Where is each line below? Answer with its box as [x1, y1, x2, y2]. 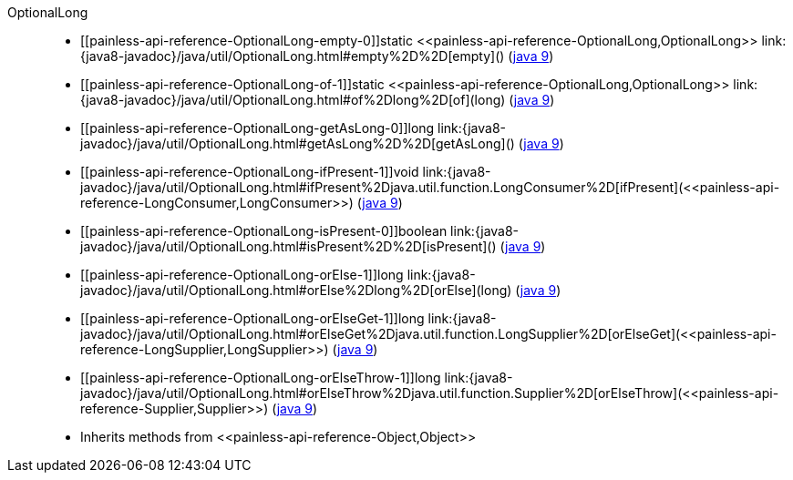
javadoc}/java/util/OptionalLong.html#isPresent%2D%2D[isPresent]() [80, 239, 497, 254]
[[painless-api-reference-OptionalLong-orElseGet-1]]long [80, 311, 425, 326]
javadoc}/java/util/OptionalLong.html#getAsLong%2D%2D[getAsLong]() [80, 136, 515, 151]
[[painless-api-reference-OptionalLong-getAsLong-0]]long [80, 120, 435, 136]
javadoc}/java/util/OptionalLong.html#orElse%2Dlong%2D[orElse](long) [80, 282, 512, 298]
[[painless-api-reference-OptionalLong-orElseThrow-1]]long [80, 370, 441, 385]
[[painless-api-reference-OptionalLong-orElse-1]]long [80, 267, 404, 282]
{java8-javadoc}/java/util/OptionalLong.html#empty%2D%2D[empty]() [80, 48, 505, 64]
